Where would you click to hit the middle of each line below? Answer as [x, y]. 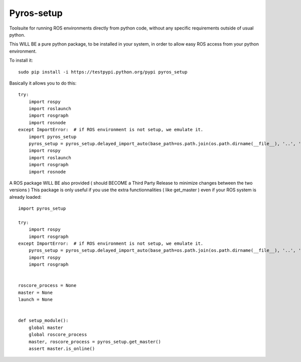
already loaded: [26, 197]
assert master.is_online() [62, 348]
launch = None [35, 300]
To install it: [21, 61]
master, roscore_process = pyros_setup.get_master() [95, 341]
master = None [35, 292]
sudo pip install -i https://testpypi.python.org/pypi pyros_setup [103, 72]
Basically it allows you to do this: [43, 83]
